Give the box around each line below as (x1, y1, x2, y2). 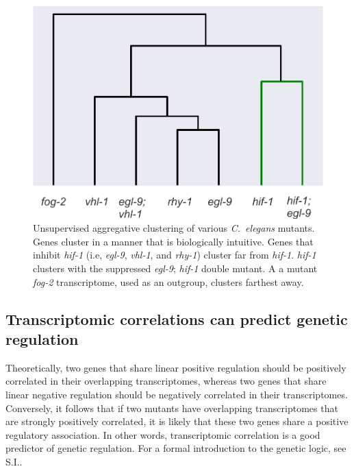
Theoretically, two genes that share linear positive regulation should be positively (5, 360, 346, 374)
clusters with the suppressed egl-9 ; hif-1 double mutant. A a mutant (33, 261, 318, 276)
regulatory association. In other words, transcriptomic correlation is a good (5, 427, 320, 442)
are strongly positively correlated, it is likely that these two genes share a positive (5, 414, 349, 428)
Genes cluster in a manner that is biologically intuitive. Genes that (33, 234, 314, 248)
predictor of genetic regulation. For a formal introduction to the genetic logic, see (5, 441, 346, 455)
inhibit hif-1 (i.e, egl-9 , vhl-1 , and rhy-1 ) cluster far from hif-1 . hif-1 (33, 247, 316, 262)
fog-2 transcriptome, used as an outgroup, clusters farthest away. (33, 274, 304, 289)
